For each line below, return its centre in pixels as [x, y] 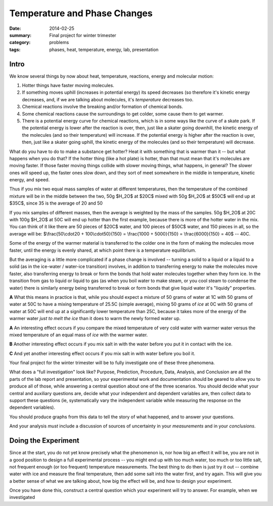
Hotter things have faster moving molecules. [68, 86]
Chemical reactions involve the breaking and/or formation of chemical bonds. [102, 107]
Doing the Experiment [44, 441]
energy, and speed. [30, 180]
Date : [15, 28]
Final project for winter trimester [83, 35]
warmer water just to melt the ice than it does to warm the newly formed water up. [95, 319]
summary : [20, 35]
